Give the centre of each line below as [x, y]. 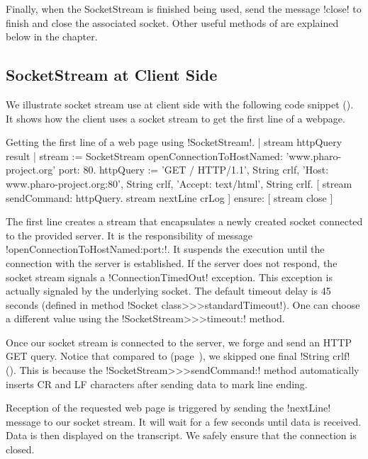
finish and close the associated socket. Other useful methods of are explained [172, 22]
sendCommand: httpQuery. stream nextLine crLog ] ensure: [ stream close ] [169, 197]
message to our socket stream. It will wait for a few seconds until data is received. [184, 421]
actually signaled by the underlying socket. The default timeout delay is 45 [168, 291]
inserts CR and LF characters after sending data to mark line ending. [157, 384]
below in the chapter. [52, 36]
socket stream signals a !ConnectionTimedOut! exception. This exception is [169, 277]
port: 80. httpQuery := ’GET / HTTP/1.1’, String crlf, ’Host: [194, 170]
